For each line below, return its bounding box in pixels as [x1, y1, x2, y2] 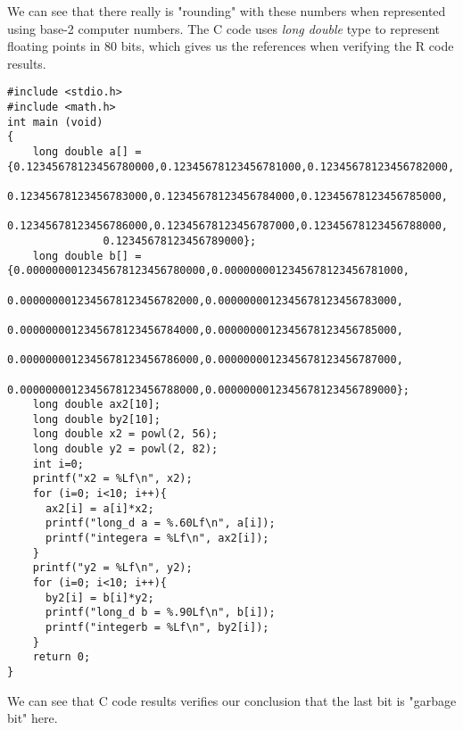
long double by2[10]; [32, 412, 161, 426]
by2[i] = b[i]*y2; [45, 591, 154, 604]
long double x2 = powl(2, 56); [32, 427, 219, 441]
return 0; [32, 651, 91, 664]
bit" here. [7, 709, 58, 727]
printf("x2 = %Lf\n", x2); [32, 472, 193, 485]
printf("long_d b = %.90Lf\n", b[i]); [45, 606, 276, 619]
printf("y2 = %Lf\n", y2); [32, 561, 193, 575]
